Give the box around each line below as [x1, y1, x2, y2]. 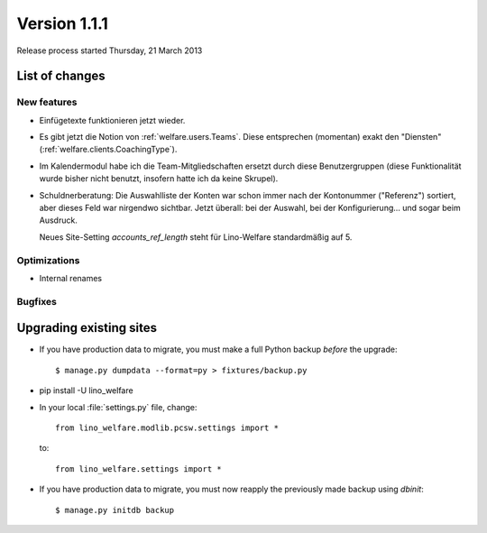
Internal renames [39, 272, 103, 283]
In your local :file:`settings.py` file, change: [39, 401, 198, 412]
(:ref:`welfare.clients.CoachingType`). [39, 144, 178, 155]
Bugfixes [16, 295, 58, 308]
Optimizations [16, 253, 80, 266]
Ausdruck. [39, 215, 78, 225]
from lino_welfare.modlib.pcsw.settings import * [55, 423, 280, 433]
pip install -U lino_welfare [39, 385, 134, 396]
